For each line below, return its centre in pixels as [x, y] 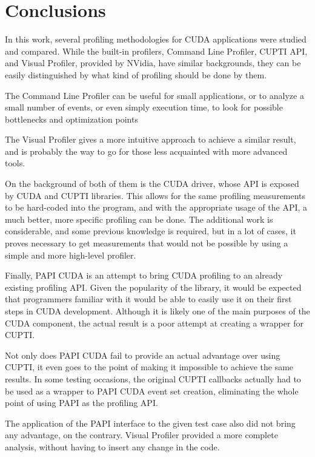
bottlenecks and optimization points [71, 119]
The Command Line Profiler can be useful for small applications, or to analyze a [154, 95]
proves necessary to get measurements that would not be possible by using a [147, 243]
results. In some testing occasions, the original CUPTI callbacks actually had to [153, 378]
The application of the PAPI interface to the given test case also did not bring [150, 423]
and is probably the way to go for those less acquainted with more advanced [146, 151]
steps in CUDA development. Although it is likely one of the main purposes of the [157, 311]
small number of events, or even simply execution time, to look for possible [144, 107]
